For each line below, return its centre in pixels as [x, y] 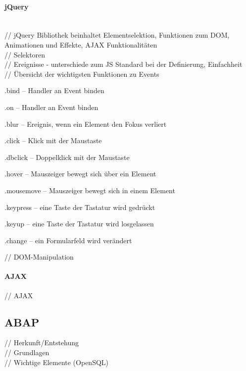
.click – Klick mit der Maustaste [53, 140]
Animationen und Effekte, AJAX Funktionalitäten [81, 44]
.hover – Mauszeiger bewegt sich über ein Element [80, 174]
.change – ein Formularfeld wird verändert [68, 240]
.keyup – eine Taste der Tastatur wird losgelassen [79, 224]
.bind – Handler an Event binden [54, 90]
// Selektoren [25, 54]
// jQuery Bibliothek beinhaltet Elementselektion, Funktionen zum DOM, [117, 35]
